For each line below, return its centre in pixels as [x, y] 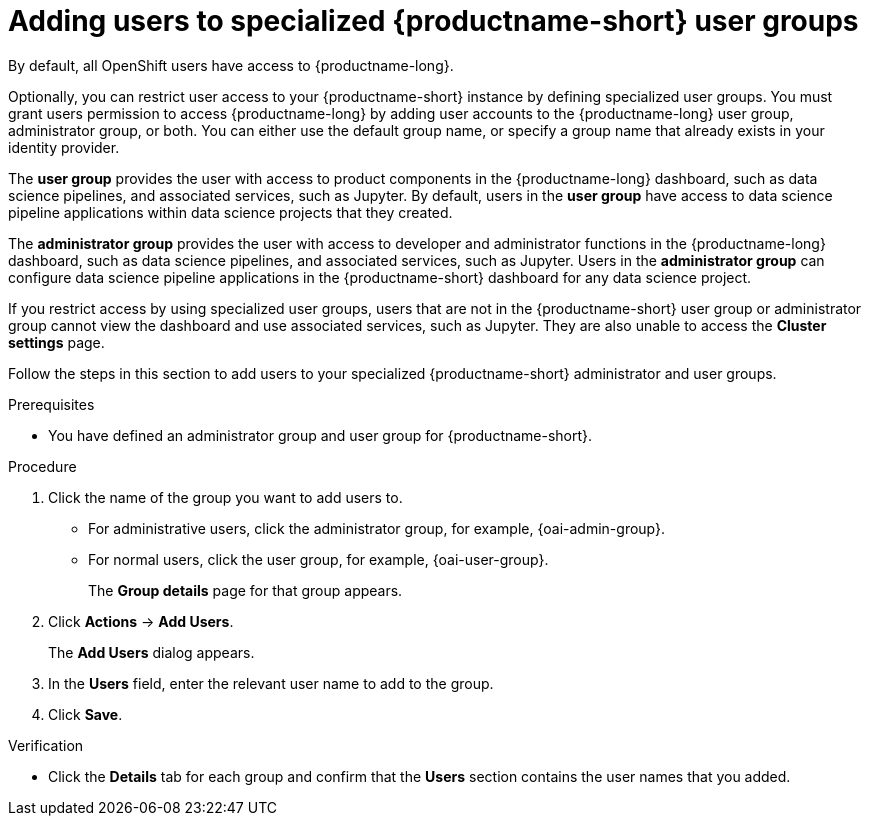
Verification [46, 745]
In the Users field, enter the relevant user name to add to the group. [271, 683]
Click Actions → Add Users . [141, 621]
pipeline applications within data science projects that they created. [230, 212]
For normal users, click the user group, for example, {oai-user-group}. [318, 559]
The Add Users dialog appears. [151, 652]
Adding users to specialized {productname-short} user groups [433, 21]
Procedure [42, 466]
